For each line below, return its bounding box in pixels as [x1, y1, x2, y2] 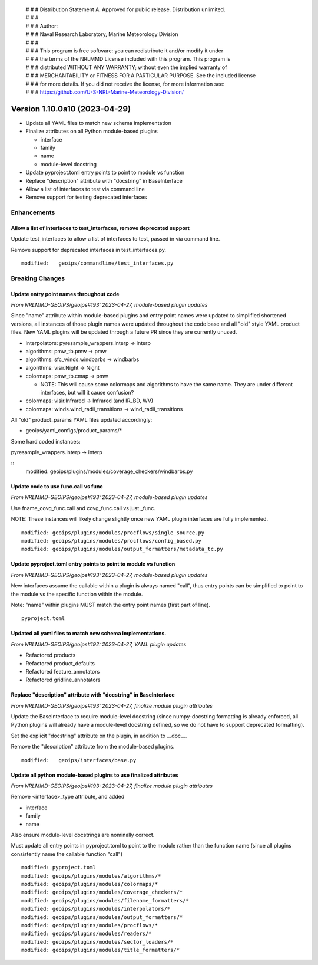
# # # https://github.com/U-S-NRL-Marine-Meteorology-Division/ [25, 88, 184, 96]
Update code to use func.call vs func [11, 483, 103, 490]
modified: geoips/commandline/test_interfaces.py [21, 260, 174, 267]
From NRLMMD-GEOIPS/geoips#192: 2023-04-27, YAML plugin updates [11, 641, 187, 648]
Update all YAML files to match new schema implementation [25, 119, 172, 126]
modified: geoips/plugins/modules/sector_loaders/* [21, 938, 174, 945]
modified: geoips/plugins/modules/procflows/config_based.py [21, 537, 201, 544]
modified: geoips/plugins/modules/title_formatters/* [21, 947, 180, 954]
